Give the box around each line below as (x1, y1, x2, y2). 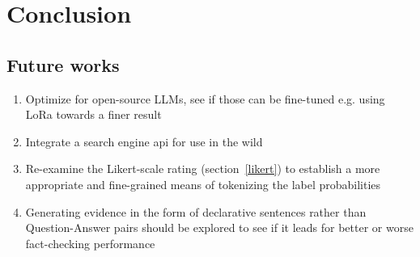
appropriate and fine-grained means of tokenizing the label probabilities (25, 175, 381, 192)
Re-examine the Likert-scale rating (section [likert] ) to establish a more (25, 160, 380, 177)
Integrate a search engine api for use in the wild (25, 133, 263, 150)
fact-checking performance (25, 234, 155, 251)
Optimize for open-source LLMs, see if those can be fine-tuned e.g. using (25, 90, 385, 107)
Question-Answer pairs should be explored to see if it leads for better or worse (25, 219, 414, 236)
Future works (6, 52, 120, 77)
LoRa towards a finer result (25, 106, 162, 123)
